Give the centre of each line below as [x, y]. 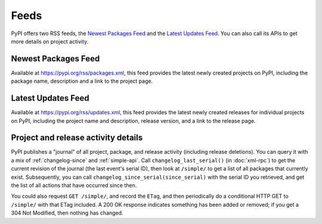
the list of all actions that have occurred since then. [74, 185]
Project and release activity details [77, 138]
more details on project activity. [50, 41]
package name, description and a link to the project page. [82, 81]
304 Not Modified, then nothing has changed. [67, 213]
